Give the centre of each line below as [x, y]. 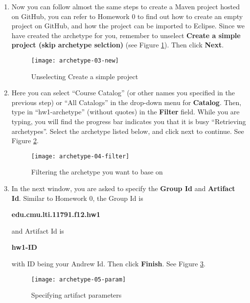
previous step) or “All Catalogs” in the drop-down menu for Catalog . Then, [126, 102]
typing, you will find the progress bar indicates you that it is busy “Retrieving [129, 121]
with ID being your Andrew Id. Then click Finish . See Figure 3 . [108, 263]
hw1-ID [24, 247]
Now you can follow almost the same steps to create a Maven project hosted [126, 6]
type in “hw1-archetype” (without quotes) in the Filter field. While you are [125, 112]
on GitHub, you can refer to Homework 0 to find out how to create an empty [127, 16]
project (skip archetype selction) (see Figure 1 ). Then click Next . [118, 45]
